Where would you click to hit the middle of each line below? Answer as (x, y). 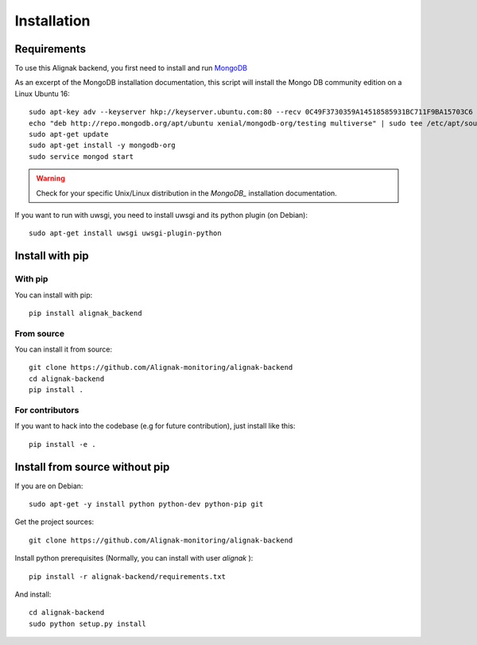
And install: (33, 594)
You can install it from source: (64, 349)
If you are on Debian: (49, 486)
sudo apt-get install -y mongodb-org (103, 146)
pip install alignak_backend (85, 313)
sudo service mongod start (81, 156)
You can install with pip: (54, 295)
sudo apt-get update (69, 134)
